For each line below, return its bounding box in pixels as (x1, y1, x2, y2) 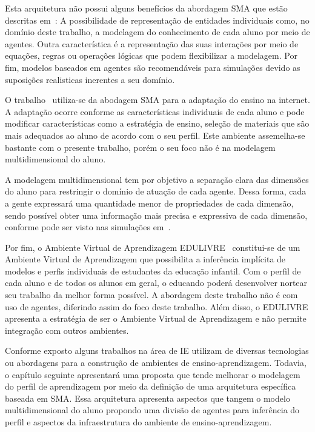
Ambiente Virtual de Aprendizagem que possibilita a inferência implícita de (5, 253, 286, 265)
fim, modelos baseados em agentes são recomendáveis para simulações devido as (5, 61, 300, 73)
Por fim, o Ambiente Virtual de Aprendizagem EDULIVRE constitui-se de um (5, 241, 300, 253)
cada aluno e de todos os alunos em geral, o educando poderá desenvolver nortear (5, 276, 308, 289)
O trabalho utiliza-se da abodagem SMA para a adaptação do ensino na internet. (5, 93, 310, 106)
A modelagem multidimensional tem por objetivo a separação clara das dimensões (5, 173, 309, 185)
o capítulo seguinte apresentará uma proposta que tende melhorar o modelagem (5, 368, 300, 380)
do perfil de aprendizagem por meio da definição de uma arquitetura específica (5, 380, 296, 393)
